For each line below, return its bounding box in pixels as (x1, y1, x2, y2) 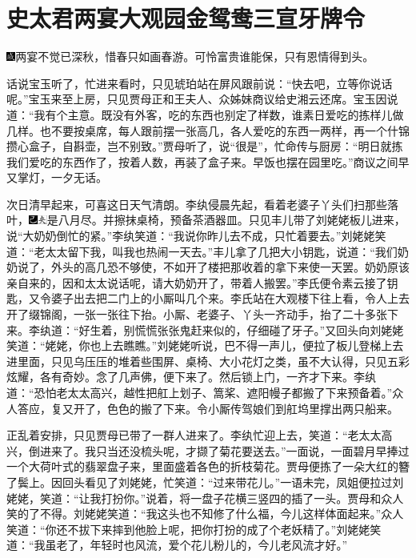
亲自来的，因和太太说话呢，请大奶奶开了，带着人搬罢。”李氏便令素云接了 (6, 274, 387, 291)
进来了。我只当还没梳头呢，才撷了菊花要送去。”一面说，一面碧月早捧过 (39, 442, 410, 459)
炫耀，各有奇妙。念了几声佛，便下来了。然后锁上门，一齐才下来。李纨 (6, 368, 376, 385)
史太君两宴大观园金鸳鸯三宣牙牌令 (6, 2, 366, 34)
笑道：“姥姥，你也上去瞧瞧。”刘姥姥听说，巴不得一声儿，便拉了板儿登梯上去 (6, 337, 404, 354)
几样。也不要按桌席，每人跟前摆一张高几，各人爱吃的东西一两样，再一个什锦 (6, 122, 410, 138)
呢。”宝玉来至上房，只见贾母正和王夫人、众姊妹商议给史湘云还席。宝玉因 (6, 90, 387, 107)
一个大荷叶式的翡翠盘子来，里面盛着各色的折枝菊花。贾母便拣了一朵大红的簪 (6, 458, 410, 475)
